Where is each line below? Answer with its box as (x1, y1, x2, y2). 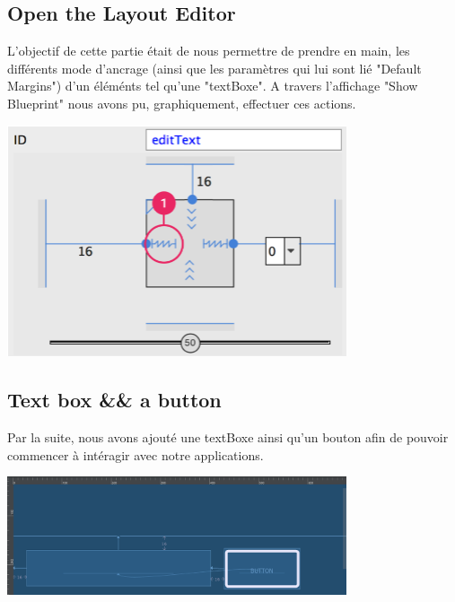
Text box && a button (7, 386, 222, 414)
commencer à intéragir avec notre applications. (7, 445, 264, 464)
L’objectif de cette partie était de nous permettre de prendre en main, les (7, 41, 410, 60)
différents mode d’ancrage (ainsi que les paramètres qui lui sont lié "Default (7, 58, 422, 77)
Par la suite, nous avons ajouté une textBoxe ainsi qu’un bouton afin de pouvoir (7, 428, 449, 446)
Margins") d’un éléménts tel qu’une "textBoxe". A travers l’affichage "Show (7, 76, 418, 95)
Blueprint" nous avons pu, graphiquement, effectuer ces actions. (7, 93, 356, 112)
